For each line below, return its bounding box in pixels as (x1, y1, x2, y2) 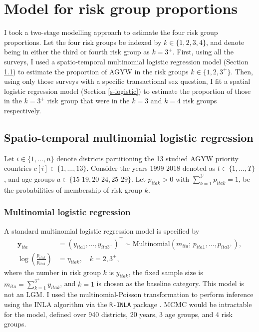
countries (4, 163, 31, 173)
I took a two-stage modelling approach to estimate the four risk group (4, 27, 218, 37)
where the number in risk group (4, 267, 101, 277)
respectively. (4, 105, 41, 115)
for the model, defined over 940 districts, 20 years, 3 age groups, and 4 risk (4, 309, 233, 319)
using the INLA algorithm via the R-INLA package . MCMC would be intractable (4, 299, 252, 309)
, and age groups (4, 173, 55, 184)
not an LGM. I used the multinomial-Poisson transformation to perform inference (4, 289, 254, 300)
